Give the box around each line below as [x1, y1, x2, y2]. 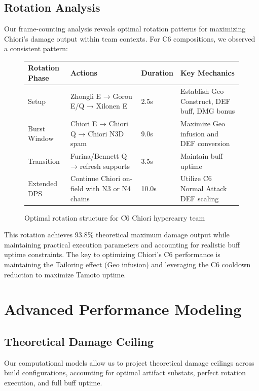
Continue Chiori [70, 173, 121, 184]
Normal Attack [180, 183, 227, 194]
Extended [28, 178, 58, 189]
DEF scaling [180, 193, 219, 203]
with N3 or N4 [86, 183, 131, 194]
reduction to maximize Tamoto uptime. [4, 269, 126, 279]
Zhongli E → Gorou [70, 90, 132, 101]
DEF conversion [180, 138, 230, 149]
